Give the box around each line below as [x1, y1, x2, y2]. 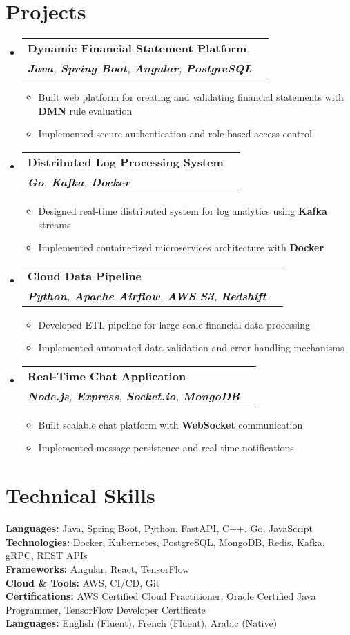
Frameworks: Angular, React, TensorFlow [6, 561, 190, 576]
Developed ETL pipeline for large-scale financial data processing [38, 317, 310, 331]
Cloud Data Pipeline [27, 267, 142, 284]
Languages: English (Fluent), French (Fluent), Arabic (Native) [6, 616, 278, 630]
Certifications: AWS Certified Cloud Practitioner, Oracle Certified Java [6, 589, 316, 603]
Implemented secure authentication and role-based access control [38, 126, 312, 141]
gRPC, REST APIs [6, 548, 88, 563]
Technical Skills [6, 481, 155, 509]
